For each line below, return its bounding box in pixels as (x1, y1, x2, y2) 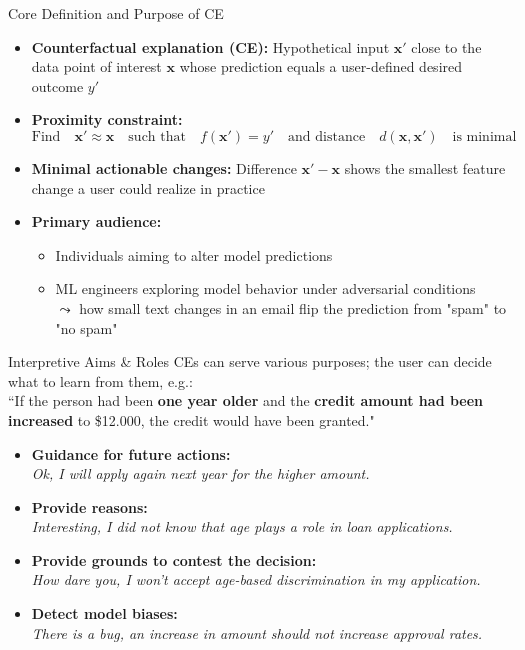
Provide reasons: (31, 496, 148, 517)
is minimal (452, 129, 517, 144)
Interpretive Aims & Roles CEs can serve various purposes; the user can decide (8, 351, 492, 372)
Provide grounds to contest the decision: (31, 549, 317, 570)
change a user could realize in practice (31, 177, 265, 198)
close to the (411, 36, 482, 57)
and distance (288, 129, 366, 144)
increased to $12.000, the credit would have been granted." (8, 409, 375, 430)
